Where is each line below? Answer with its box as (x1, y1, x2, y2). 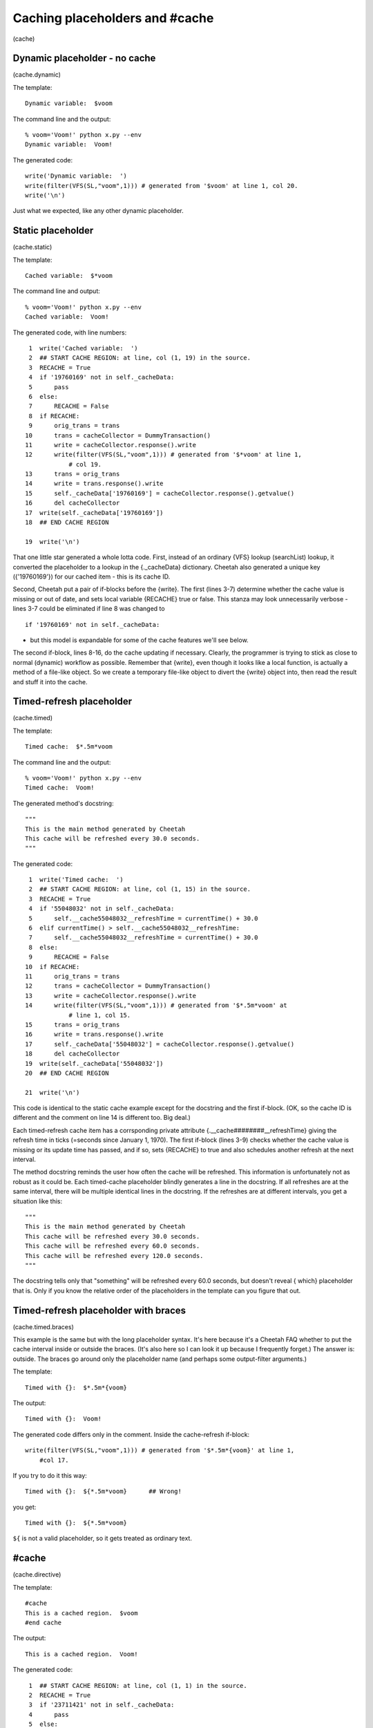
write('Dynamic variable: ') (25, 172, 128, 180)
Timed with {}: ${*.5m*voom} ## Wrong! (25, 1487, 182, 1496)
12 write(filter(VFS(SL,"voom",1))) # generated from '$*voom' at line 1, (25, 451, 302, 459)
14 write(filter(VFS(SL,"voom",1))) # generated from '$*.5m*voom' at (25, 1002, 287, 1009)
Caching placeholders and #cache (12, 10, 214, 26)
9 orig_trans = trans (28, 422, 120, 430)
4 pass (28, 1711, 69, 1718)
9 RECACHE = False (28, 953, 109, 961)
